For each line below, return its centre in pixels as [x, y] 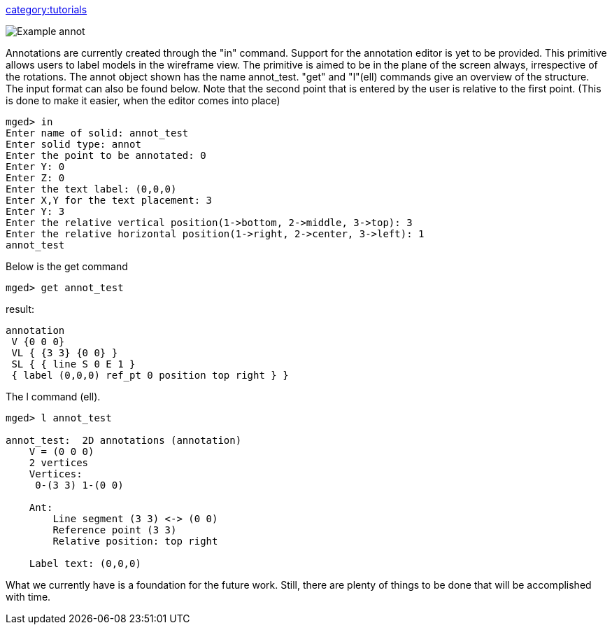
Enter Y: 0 [35, 167]
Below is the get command [67, 266]
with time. [28, 597]
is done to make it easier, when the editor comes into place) [143, 100]
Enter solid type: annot [73, 144]
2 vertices [59, 463]
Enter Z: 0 [35, 178]
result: [20, 309]
